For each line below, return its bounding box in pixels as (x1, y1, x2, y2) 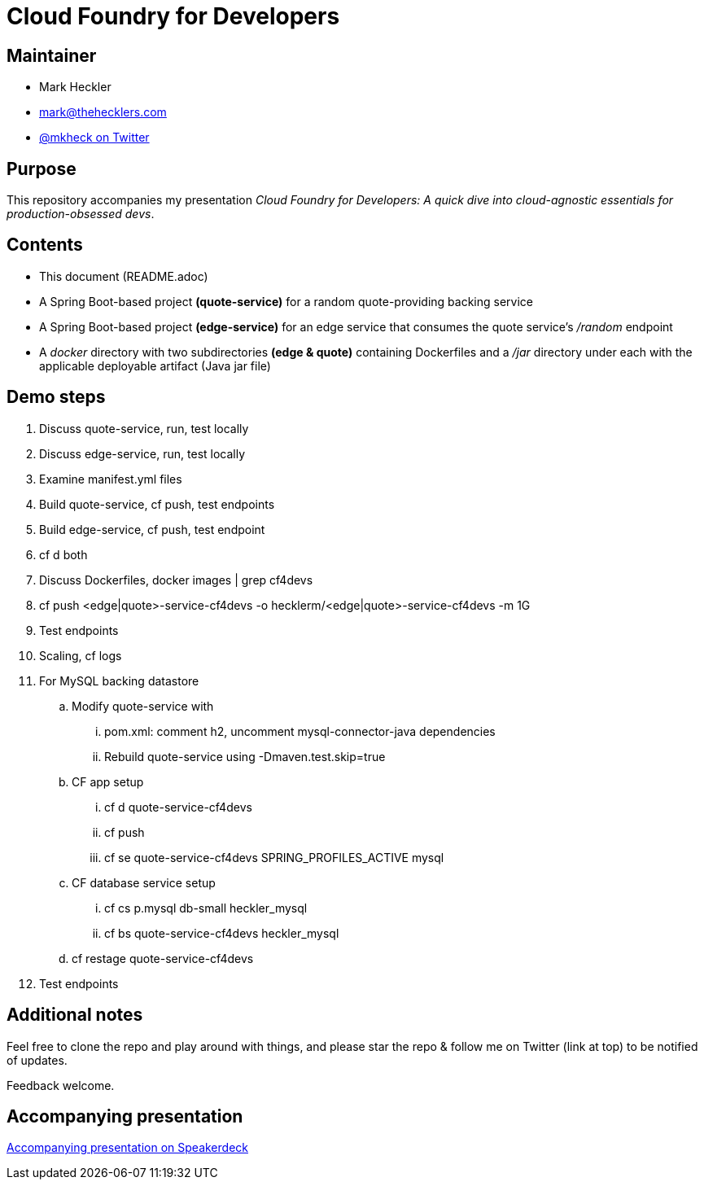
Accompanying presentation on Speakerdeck (7, 1140, 248, 1155)
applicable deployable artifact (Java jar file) (39, 358, 271, 373)
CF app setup (72, 774, 144, 789)
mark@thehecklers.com (39, 105, 167, 120)
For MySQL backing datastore (39, 673, 199, 688)
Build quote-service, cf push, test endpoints (39, 497, 275, 511)
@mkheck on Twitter (39, 130, 150, 145)
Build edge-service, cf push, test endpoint (39, 522, 265, 536)
